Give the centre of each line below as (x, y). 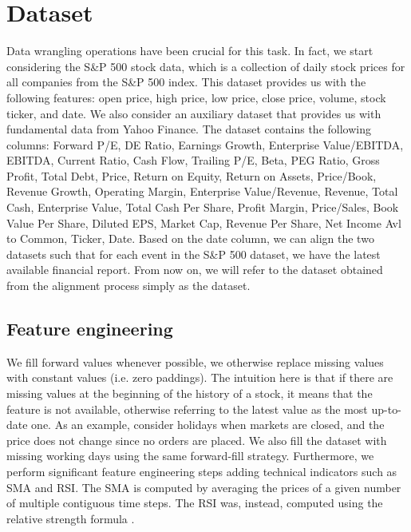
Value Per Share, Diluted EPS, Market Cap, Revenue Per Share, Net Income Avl (204, 222)
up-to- (386, 409)
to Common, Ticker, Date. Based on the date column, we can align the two (190, 238)
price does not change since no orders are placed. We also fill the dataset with (197, 440)
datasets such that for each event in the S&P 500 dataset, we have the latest (194, 254)
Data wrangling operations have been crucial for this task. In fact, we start (190, 51)
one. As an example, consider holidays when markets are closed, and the (208, 425)
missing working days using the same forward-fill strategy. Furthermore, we (190, 456)
